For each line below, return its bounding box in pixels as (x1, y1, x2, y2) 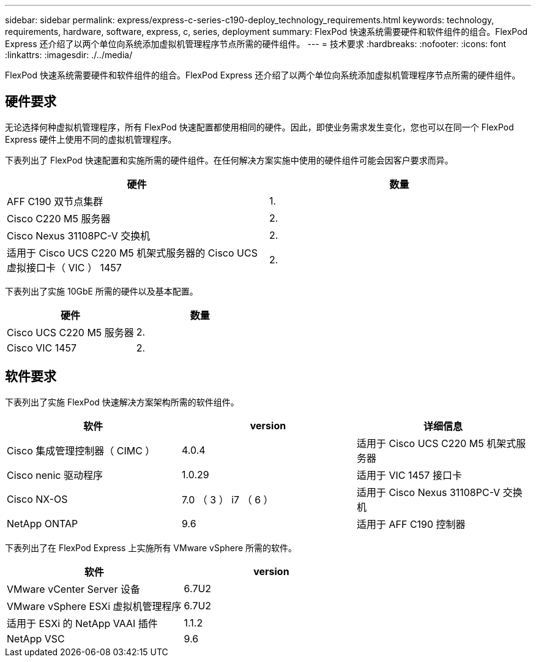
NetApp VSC (7, 632, 65, 645)
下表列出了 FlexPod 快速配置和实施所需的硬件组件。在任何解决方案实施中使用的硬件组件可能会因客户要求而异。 (5, 154, 453, 165)
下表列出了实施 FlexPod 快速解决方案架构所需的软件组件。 (5, 396, 239, 407)
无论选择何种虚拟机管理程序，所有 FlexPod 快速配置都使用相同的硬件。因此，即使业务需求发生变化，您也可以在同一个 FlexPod (5, 121, 514, 132)
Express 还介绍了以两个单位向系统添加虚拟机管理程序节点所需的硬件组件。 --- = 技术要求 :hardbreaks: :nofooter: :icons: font (5, 39, 507, 49)
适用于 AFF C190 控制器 (356, 517, 466, 530)
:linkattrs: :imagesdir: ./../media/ (5, 50, 133, 60)
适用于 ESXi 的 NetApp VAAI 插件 (7, 617, 158, 630)
